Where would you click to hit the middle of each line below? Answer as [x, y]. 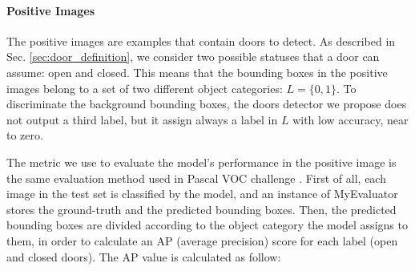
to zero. [25, 135]
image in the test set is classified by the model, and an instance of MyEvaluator [202, 194]
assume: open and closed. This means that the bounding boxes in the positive [197, 72]
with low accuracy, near [351, 119]
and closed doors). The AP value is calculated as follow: [144, 256]
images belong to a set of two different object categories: [145, 88]
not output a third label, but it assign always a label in [142, 119]
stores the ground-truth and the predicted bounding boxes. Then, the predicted [201, 209]
